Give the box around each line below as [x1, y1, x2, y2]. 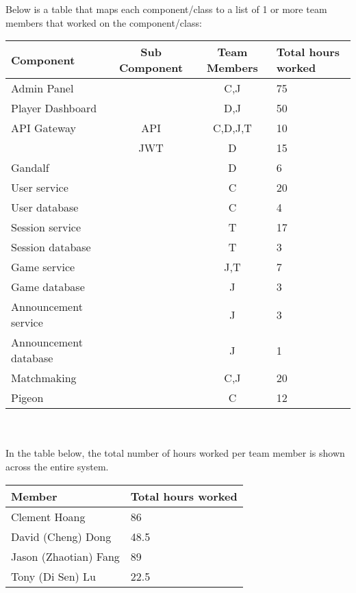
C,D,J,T [213, 120, 252, 136]
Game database [11, 279, 85, 295]
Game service [11, 259, 75, 275]
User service [11, 179, 68, 196]
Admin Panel [11, 80, 74, 97]
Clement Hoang [11, 508, 86, 525]
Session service [11, 219, 81, 236]
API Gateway [11, 120, 76, 136]
